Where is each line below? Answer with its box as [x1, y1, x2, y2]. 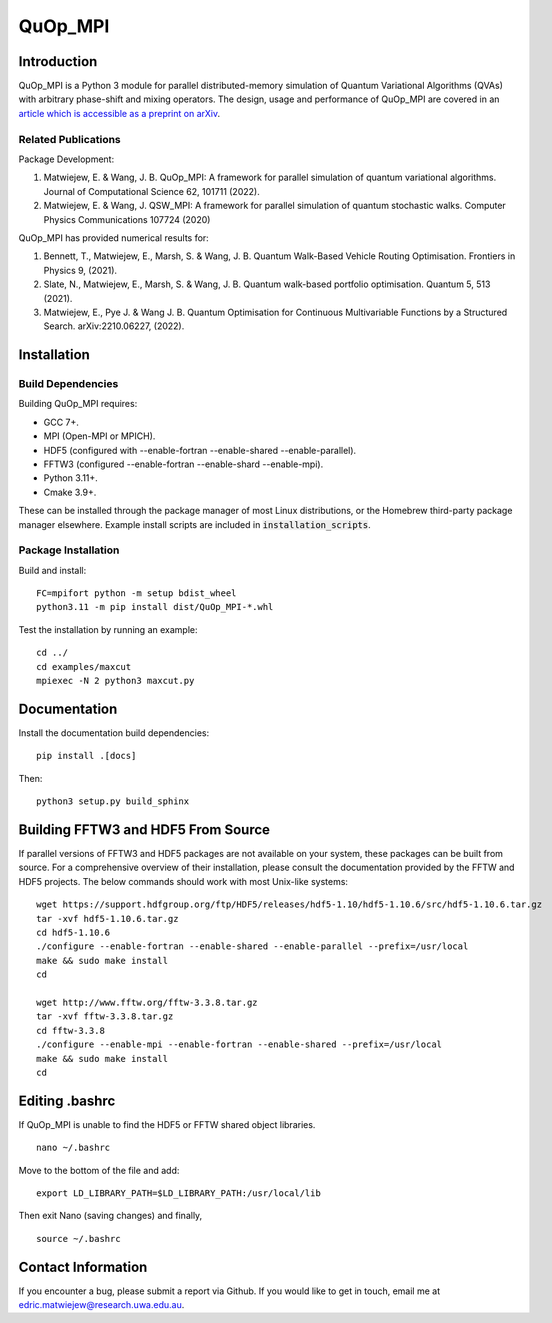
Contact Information [18, 1258, 148, 1275]
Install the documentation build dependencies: [18, 726, 210, 739]
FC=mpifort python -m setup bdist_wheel [36, 588, 237, 599]
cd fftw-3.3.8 [36, 1025, 105, 1036]
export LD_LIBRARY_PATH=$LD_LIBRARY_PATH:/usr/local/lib [36, 1187, 322, 1199]
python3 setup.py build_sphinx [36, 796, 190, 807]
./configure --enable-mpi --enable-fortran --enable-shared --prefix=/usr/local [36, 1039, 443, 1050]
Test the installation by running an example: [18, 623, 198, 635]
